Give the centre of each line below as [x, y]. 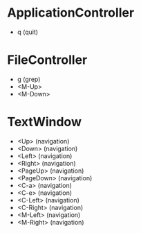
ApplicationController [71, 13]
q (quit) [28, 32]
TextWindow [44, 122]
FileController [47, 60]
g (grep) [29, 79]
